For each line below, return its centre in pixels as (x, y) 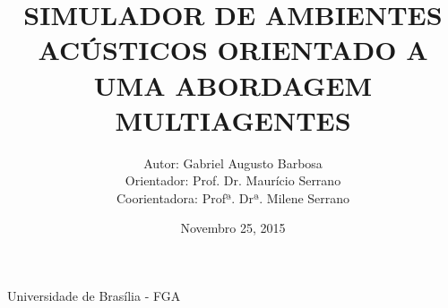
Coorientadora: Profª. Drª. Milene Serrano (233, 197)
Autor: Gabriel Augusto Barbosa (233, 163)
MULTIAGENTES (233, 120)
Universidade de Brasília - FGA (94, 296)
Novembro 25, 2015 (233, 228)
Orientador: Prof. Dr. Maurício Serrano (233, 180)
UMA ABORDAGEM (233, 85)
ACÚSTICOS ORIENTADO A (233, 50)
